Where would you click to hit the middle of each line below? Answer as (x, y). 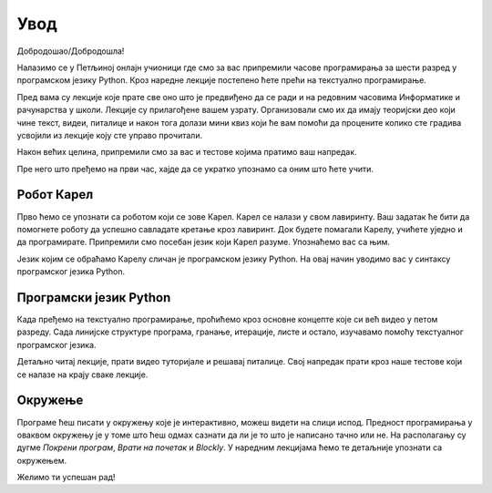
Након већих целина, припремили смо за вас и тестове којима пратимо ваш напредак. (187, 152)
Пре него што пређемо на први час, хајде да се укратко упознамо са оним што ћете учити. (195, 169)
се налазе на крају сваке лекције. (82, 375)
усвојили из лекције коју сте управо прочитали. (110, 135)
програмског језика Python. (71, 272)
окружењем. (42, 460)
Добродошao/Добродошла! (71, 51)
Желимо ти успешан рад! (66, 478)
